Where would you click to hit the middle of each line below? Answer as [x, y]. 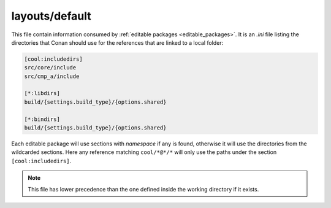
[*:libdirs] [42, 93]
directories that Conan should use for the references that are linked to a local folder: [117, 42]
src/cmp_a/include [52, 76]
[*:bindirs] [42, 119]
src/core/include [50, 68]
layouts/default [51, 16]
